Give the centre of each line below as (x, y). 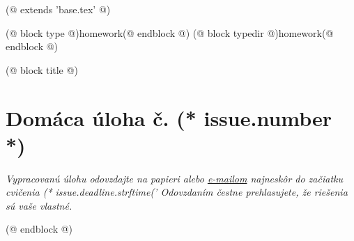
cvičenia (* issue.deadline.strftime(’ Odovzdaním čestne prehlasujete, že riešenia (177, 192)
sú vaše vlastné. (39, 205)
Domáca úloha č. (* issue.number (169, 117)
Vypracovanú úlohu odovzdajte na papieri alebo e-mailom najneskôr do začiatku (174, 178)
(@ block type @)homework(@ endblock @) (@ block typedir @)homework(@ (170, 32)
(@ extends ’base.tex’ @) (58, 9)
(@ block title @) (42, 69)
